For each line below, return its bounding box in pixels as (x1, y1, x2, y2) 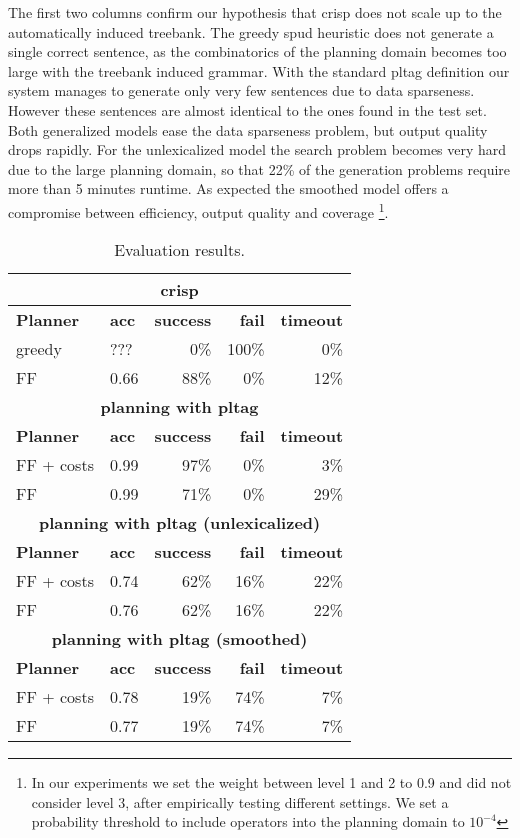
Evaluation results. (114, 238, 245, 262)
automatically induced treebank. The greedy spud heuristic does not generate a (8, 21, 494, 42)
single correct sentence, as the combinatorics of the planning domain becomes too (8, 41, 507, 62)
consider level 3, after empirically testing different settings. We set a (31, 791, 449, 812)
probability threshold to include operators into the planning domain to (31, 811, 465, 832)
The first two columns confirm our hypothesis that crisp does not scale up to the (8, 2, 502, 22)
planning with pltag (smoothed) (51, 627, 308, 651)
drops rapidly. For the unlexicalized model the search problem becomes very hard (8, 139, 507, 160)
